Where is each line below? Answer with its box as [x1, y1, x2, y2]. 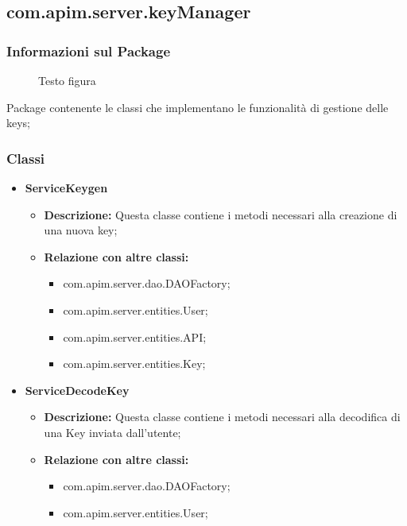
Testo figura [38, 72, 96, 88]
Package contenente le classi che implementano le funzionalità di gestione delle [6, 99, 389, 115]
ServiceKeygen [25, 180, 108, 195]
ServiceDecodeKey [25, 381, 130, 398]
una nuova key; [44, 222, 118, 238]
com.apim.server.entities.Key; [63, 355, 206, 372]
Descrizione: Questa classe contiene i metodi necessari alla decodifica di [44, 408, 401, 425]
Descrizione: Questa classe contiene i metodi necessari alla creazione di [44, 206, 397, 222]
